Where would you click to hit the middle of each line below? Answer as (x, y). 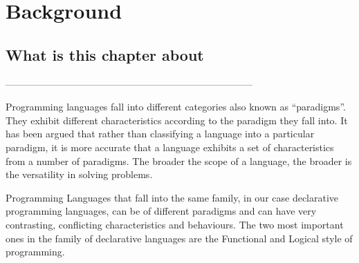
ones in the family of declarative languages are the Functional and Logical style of (179, 238)
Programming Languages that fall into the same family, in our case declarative (172, 197)
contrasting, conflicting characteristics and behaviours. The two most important (175, 224)
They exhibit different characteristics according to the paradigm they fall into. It (177, 120)
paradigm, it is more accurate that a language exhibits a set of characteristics (170, 147)
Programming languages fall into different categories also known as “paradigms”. (176, 107)
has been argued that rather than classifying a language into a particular (160, 134)
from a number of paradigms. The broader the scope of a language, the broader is (179, 160)
